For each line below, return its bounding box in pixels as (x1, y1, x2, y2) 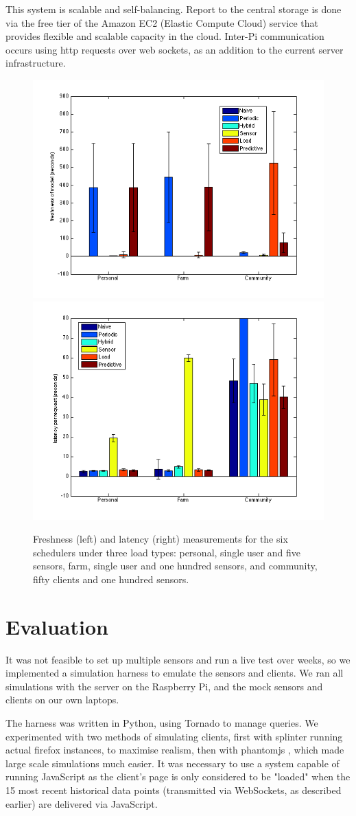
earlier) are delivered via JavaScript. (5, 796, 158, 811)
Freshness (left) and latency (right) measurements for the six (33, 532, 288, 546)
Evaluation (5, 612, 108, 640)
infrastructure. (5, 56, 66, 70)
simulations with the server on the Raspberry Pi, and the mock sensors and (5, 679, 323, 693)
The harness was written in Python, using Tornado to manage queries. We (5, 716, 318, 730)
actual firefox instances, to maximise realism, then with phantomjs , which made (5, 743, 344, 757)
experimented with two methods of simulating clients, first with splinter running (5, 729, 343, 743)
